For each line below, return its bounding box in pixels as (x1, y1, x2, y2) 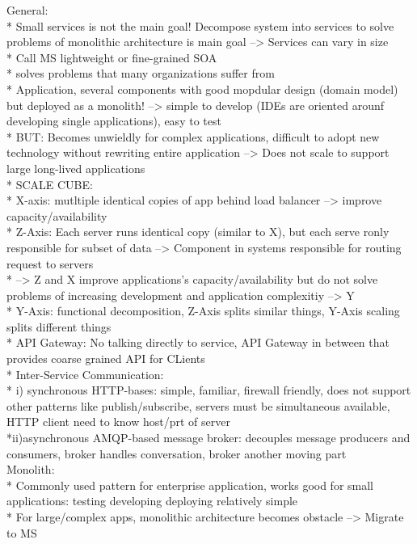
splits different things (6, 318, 112, 335)
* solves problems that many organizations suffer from (6, 65, 275, 82)
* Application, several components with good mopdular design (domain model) (6, 80, 398, 97)
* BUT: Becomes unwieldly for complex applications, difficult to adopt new (6, 128, 380, 145)
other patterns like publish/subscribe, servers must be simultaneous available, (6, 397, 390, 414)
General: (6, 2, 48, 18)
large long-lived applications (6, 159, 145, 176)
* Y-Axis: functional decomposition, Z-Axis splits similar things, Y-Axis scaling (6, 302, 400, 319)
